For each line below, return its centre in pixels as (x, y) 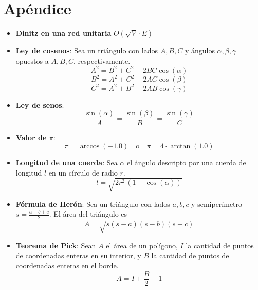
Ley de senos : (40, 104)
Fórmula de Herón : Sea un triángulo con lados (93, 204)
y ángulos (200, 51)
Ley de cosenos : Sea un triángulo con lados (87, 51)
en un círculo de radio (83, 172)
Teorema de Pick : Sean (56, 245)
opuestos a (32, 60)
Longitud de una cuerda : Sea (67, 162)
